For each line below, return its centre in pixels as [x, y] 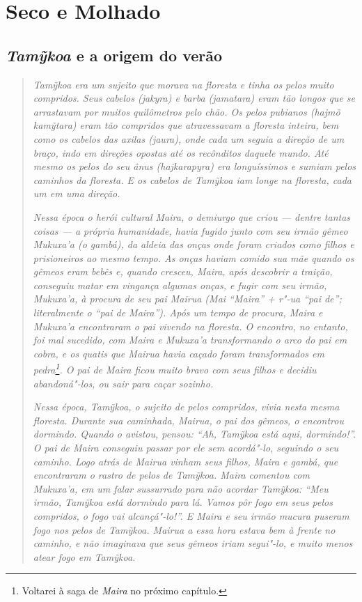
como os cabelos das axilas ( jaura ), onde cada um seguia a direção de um [189, 138]
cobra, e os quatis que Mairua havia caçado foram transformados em [179, 353]
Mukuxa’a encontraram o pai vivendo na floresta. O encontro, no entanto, [190, 326]
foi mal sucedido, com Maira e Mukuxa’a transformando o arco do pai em [190, 340]
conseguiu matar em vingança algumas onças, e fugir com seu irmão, [180, 285]
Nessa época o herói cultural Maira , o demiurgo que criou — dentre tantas [192, 216]
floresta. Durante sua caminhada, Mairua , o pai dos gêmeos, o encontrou [188, 420]
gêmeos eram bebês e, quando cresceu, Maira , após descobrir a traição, [183, 271]
